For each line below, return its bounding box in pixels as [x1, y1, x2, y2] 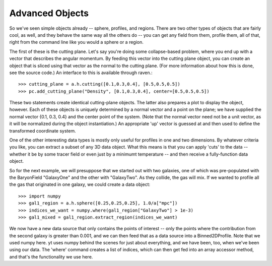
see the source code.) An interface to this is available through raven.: [9, 70, 153, 76]
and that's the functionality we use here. [9, 253, 93, 259]
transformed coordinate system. [9, 127, 76, 134]
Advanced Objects [9, 8, 89, 19]
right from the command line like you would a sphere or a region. [9, 39, 144, 45]
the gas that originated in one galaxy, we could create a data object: [9, 181, 151, 187]
